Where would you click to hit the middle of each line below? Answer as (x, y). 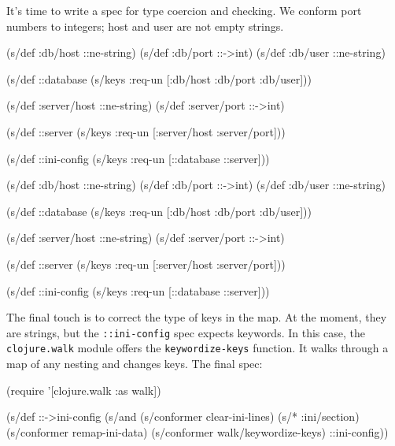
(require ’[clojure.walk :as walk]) (84, 390)
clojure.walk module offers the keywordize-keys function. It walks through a (197, 348)
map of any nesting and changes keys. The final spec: (135, 364)
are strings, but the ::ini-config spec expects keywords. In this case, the (186, 332)
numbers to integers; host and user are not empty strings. (145, 26)
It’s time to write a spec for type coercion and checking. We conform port (184, 10)
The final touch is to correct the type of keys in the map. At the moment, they (197, 317)
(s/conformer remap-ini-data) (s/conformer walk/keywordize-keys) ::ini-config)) (197, 431)
